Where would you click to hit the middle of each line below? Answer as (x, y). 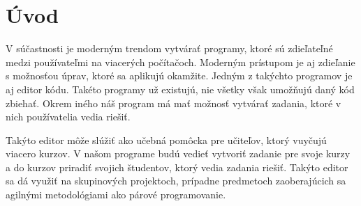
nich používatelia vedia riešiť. (68, 117)
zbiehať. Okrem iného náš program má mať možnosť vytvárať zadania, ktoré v (174, 103)
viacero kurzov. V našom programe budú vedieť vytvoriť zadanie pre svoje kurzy (178, 153)
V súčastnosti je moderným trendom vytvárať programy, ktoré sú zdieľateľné (169, 48)
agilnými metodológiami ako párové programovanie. (116, 195)
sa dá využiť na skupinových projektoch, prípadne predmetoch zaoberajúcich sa (176, 181)
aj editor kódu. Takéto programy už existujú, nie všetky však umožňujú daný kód (180, 89)
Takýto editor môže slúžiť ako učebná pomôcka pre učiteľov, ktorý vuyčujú (166, 140)
